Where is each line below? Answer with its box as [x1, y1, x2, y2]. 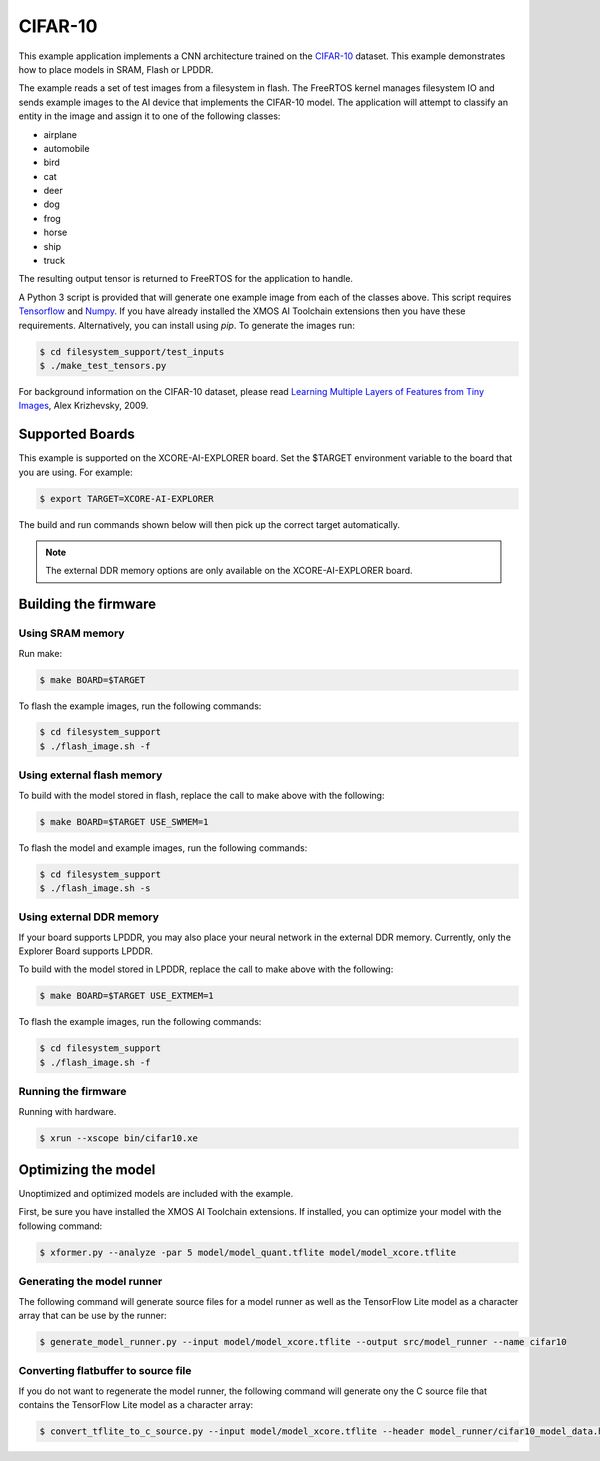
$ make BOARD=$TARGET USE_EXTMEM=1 [39, 990, 214, 1002]
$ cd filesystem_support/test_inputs [39, 346, 225, 357]
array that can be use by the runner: [18, 1309, 167, 1321]
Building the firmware [18, 596, 157, 613]
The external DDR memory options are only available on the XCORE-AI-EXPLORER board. [45, 565, 414, 577]
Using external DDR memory [18, 910, 160, 924]
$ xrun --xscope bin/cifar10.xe [39, 1132, 199, 1144]
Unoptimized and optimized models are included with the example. [18, 1188, 294, 1200]
